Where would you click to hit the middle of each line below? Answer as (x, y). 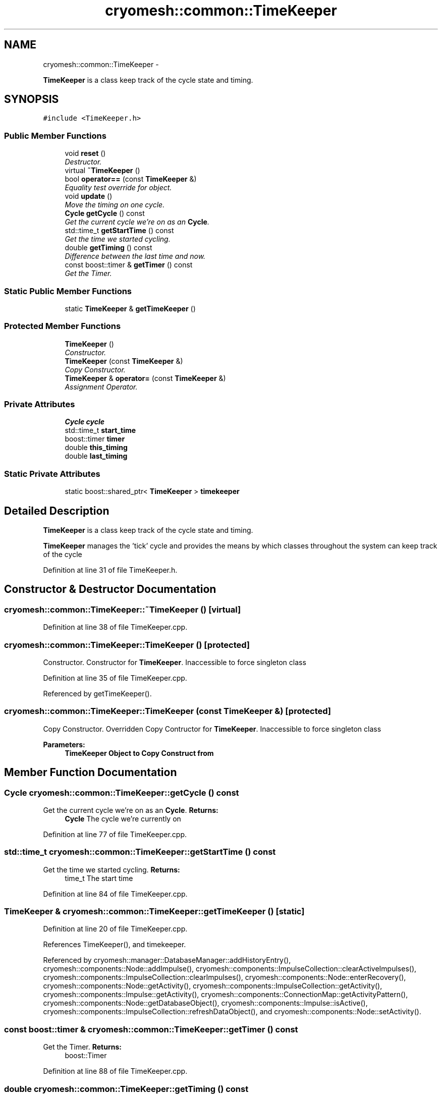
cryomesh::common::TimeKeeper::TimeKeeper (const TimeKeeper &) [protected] (168, 711)
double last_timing (96, 456)
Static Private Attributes (52, 474)
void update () (89, 196)
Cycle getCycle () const (105, 213)
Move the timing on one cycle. (115, 205)
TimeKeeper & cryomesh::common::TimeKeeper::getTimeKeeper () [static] (154, 912)
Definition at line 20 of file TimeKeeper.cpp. (115, 929)
